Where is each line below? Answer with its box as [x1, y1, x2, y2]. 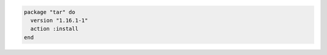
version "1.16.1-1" [30, 17, 88, 24]
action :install [30, 25, 79, 33]
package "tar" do [24, 8, 76, 15]
